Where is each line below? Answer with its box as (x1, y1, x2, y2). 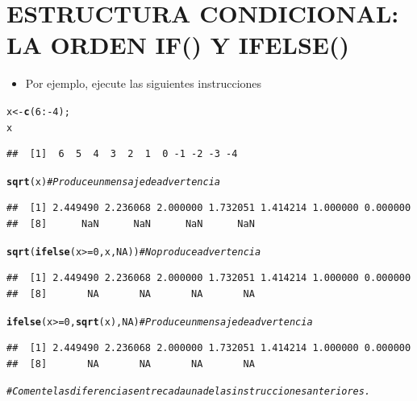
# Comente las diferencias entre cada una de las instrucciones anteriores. (6, 386, 371, 398)
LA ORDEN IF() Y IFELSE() (6, 28, 349, 61)
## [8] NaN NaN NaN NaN (6, 218, 255, 230)
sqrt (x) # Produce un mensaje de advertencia (6, 176, 220, 188)
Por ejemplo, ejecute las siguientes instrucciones (25, 75, 262, 92)
